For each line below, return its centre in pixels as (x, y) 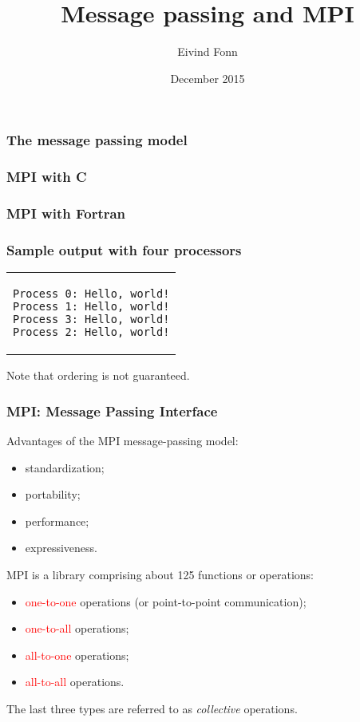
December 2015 (208, 78)
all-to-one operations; (77, 655)
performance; (57, 521)
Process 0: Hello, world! (91, 294)
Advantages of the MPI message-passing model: (123, 440)
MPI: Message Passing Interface (112, 410)
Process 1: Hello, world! (91, 307)
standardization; (65, 467)
